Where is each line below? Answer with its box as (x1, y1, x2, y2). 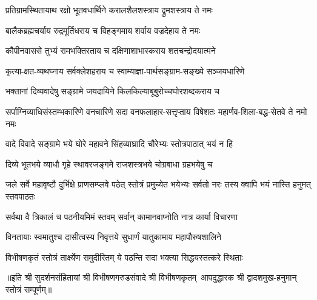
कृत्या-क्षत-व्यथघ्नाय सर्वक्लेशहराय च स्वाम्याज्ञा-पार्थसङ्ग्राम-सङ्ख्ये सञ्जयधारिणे (5, 64, 245, 77)
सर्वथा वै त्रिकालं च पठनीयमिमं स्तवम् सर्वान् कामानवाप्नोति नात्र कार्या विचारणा (5, 210, 238, 223)
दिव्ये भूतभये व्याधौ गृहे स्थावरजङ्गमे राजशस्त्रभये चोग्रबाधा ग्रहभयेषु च (5, 157, 213, 170)
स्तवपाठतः (5, 189, 36, 202)
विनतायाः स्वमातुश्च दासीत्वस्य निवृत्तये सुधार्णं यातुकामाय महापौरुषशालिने (5, 230, 221, 243)
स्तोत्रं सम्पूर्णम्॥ (5, 282, 52, 295)
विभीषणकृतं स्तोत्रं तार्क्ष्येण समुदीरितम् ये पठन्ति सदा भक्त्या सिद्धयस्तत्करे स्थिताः (5, 250, 243, 263)
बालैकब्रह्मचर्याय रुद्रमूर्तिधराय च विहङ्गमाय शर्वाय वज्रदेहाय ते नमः (5, 24, 201, 36)
